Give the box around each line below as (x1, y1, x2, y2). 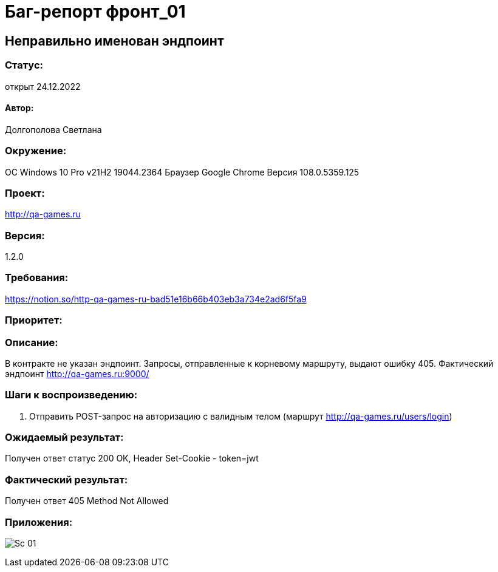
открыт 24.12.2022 (5, 81, 81, 92)
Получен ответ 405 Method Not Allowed (5, 495, 169, 506)
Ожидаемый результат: (5, 431, 124, 444)
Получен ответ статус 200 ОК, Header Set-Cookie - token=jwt (5, 453, 259, 464)
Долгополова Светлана (5, 124, 102, 135)
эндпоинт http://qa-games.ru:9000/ (5, 368, 149, 379)
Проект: (5, 186, 45, 199)
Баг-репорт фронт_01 (5, 1, 186, 22)
